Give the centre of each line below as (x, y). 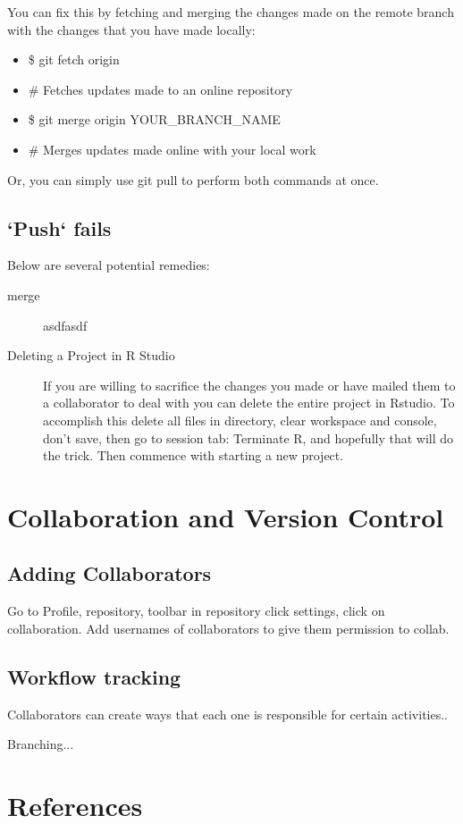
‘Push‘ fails (59, 227)
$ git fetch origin (74, 59)
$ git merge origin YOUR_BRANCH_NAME (154, 119)
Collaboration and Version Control (226, 516)
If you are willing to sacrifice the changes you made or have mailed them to (249, 385)
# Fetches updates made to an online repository (160, 89)
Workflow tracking (94, 676)
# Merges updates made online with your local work (172, 149)
